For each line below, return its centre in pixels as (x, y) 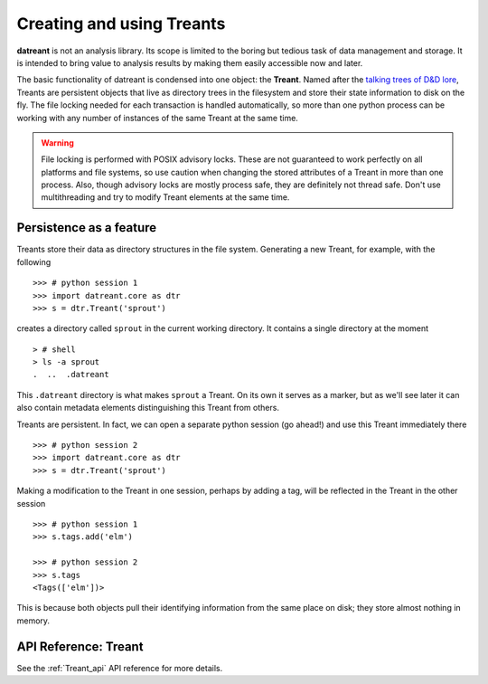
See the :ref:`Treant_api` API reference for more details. (120, 668)
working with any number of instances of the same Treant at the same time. (157, 118)
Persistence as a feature (87, 228)
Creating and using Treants (121, 24)
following (34, 261)
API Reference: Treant (80, 646)
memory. (33, 621)
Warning (57, 142)
